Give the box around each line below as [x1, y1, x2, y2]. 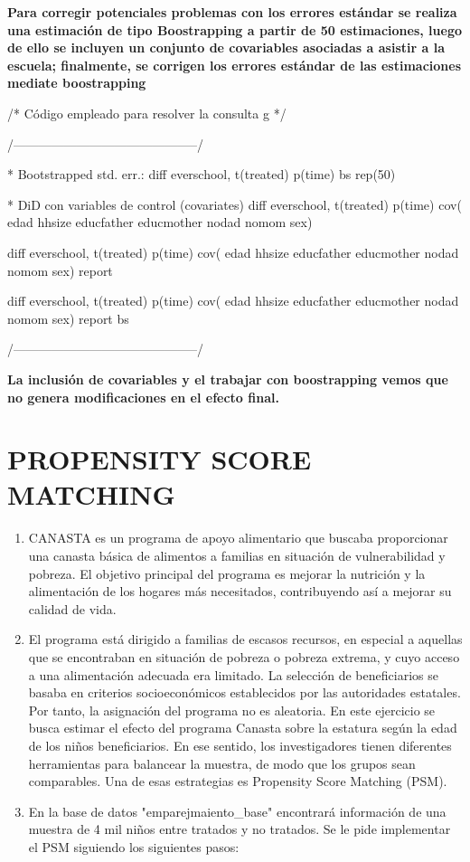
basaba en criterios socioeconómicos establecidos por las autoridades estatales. [28, 683, 461, 702]
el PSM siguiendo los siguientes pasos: [28, 837, 240, 856]
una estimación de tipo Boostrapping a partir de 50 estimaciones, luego [7, 20, 462, 39]
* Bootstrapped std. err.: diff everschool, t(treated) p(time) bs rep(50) [7, 165, 396, 184]
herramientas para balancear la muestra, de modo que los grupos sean [28, 753, 416, 772]
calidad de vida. [28, 599, 117, 618]
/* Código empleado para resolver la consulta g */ [7, 103, 287, 122]
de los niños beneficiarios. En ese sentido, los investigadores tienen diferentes [28, 735, 452, 754]
